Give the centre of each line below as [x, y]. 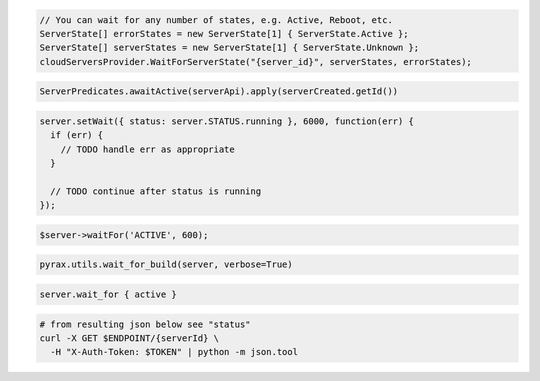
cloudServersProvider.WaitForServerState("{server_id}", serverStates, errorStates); [255, 61]
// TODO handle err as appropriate [147, 149]
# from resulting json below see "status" [145, 324]
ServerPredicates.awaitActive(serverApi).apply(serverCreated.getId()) [219, 91]
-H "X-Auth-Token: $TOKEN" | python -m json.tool [174, 352]
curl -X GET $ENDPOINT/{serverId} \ [129, 338]
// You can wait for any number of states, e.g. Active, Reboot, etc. [216, 19]
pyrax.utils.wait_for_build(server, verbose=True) [166, 264]
